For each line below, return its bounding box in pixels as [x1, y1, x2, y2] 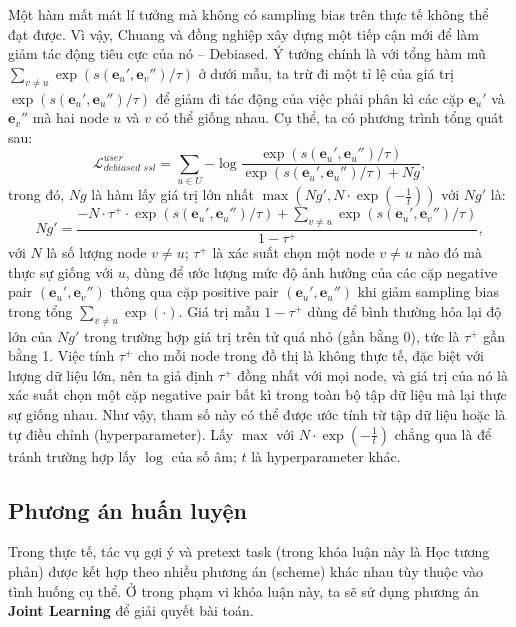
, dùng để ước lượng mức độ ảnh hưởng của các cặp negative [125, 261, 498, 282]
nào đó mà [417, 242, 482, 263]
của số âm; [171, 445, 237, 466]
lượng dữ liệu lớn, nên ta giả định [8, 364, 214, 385]
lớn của [8, 325, 53, 346]
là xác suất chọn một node [212, 242, 375, 263]
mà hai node [32, 107, 109, 128]
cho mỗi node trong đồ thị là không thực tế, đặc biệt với [138, 345, 484, 366]
